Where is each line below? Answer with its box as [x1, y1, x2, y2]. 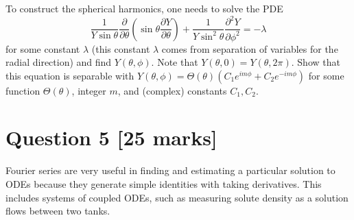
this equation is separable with [5, 68, 134, 82]
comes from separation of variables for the [161, 41, 338, 56]
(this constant [91, 41, 150, 56]
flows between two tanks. [5, 204, 110, 218]
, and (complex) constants [117, 83, 227, 97]
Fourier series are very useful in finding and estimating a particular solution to [5, 163, 335, 178]
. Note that [151, 55, 198, 69]
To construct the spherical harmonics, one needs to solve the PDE [5, 1, 283, 15]
